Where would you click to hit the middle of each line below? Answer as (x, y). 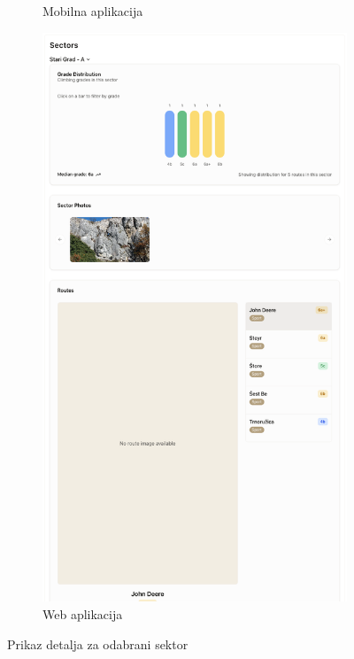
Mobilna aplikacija (93, 11)
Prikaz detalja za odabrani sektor (98, 643)
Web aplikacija (83, 613)
